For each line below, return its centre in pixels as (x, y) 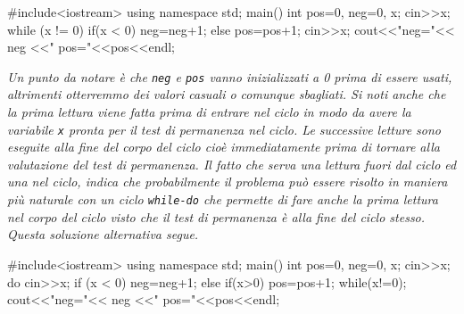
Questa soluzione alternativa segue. (103, 234)
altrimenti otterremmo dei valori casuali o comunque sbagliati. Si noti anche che (227, 94)
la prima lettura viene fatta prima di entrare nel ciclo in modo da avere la (209, 112)
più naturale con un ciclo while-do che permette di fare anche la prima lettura (223, 199)
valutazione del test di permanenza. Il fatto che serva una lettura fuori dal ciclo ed (232, 164)
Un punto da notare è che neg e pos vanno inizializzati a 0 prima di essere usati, (230, 76)
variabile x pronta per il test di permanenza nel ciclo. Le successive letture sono (224, 129)
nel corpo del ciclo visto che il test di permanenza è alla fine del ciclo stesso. (216, 216)
